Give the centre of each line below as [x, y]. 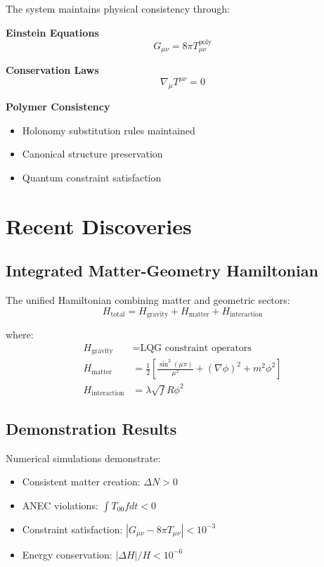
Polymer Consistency [58, 107]
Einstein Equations [52, 32]
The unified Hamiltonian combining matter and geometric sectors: [148, 299]
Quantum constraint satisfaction [92, 177]
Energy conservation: [67, 554]
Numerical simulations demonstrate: [83, 458]
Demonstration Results [91, 428]
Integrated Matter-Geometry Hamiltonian [162, 270]
